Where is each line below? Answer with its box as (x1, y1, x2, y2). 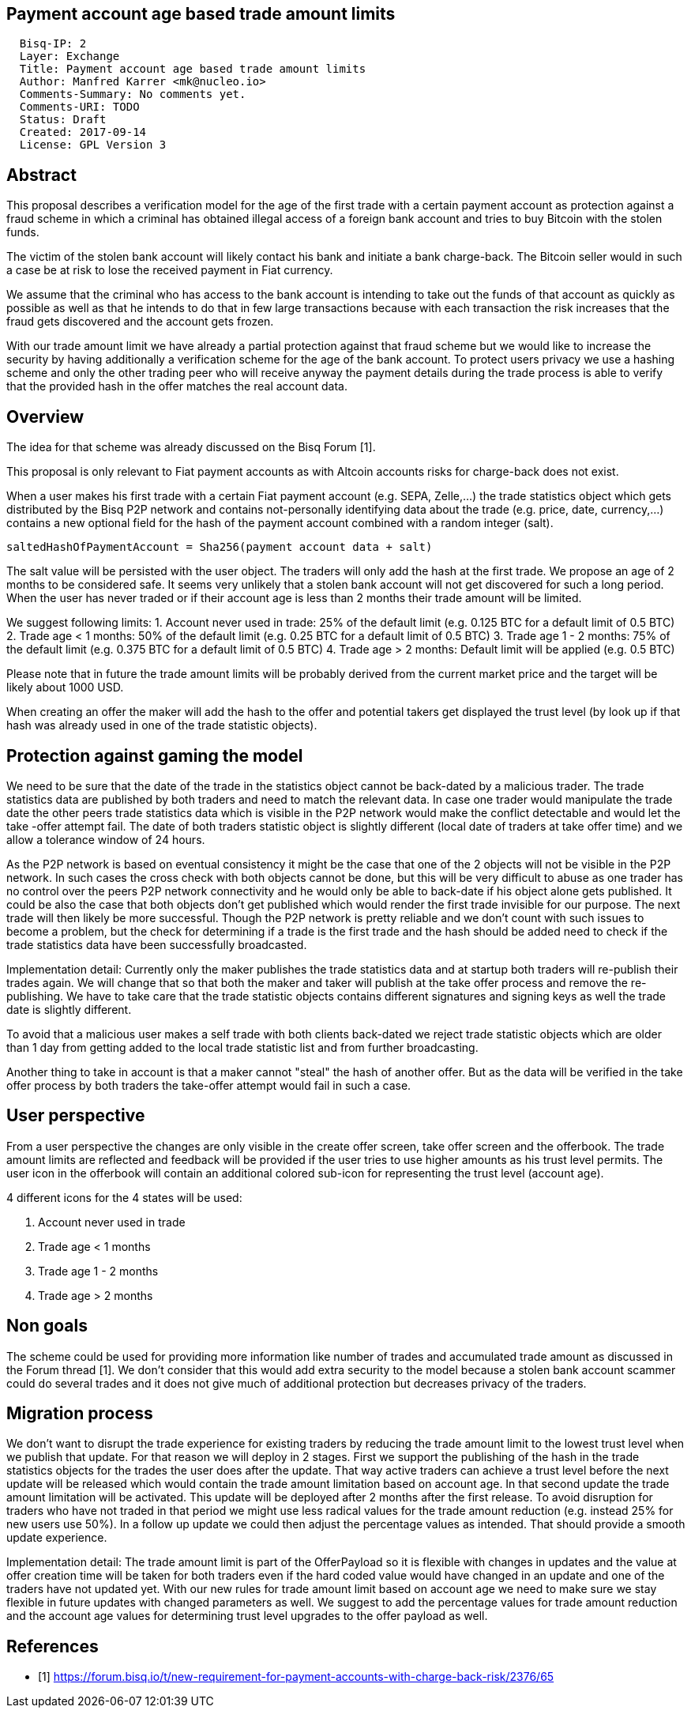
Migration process (6, 1403, 153, 1424)
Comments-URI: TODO (19, 100, 140, 114)
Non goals (6, 1316, 88, 1336)
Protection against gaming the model (6, 745, 303, 766)
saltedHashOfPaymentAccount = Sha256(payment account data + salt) (6, 541, 433, 554)
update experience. (6, 1531, 107, 1545)
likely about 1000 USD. (6, 680, 124, 695)
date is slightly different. (6, 1002, 132, 1016)
